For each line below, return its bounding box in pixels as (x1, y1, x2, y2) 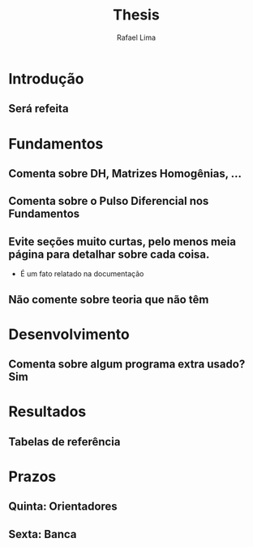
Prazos (8, 467, 57, 485)
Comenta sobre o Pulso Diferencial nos (8, 194, 209, 208)
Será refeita (8, 102, 69, 115)
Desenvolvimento (8, 325, 130, 343)
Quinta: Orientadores (8, 500, 118, 514)
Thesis (113, 6, 160, 24)
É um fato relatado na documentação (19, 269, 144, 279)
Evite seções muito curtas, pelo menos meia (8, 234, 237, 249)
